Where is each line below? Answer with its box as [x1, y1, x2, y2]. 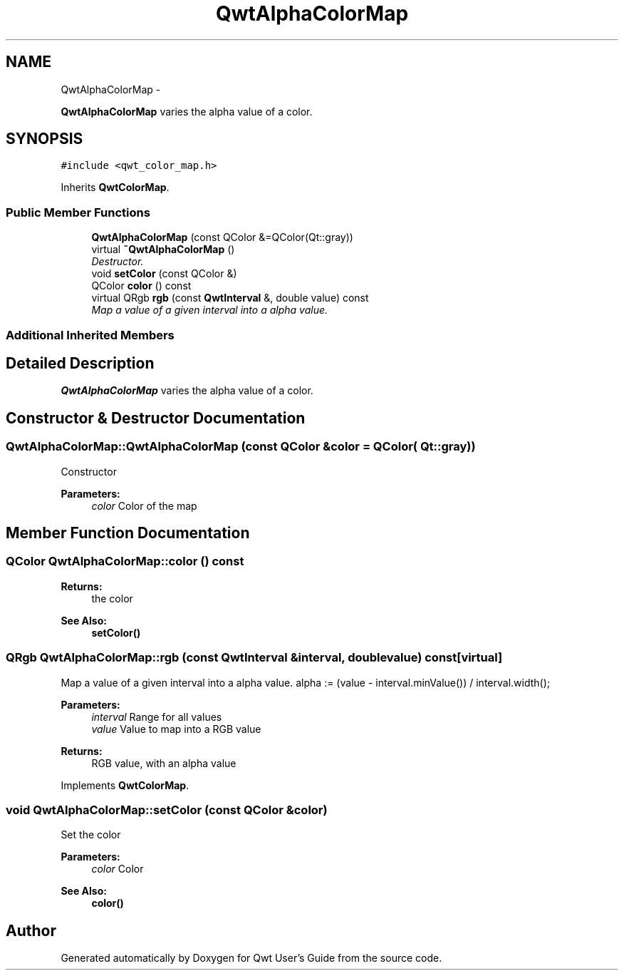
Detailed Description [6, 354, 155, 372]
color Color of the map [91, 499, 197, 512]
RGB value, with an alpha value [91, 756, 236, 769]
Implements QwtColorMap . [61, 779, 189, 791]
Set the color [61, 828, 121, 841]
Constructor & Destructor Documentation [6, 409, 306, 427]
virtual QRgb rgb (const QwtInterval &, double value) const [91, 292, 369, 304]
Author [6, 921, 56, 940]
